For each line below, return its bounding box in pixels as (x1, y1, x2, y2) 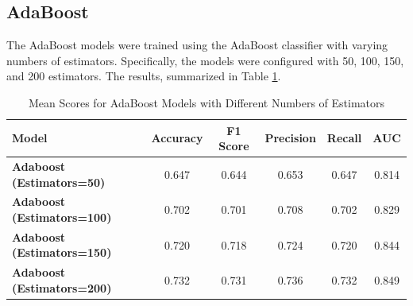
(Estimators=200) (12, 279, 112, 296)
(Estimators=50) (12, 173, 106, 190)
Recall (326, 130, 362, 146)
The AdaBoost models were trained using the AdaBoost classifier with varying (6, 37, 388, 53)
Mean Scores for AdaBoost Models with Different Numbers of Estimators (28, 94, 385, 110)
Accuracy (151, 130, 203, 146)
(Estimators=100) (12, 209, 112, 226)
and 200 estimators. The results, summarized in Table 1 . (6, 68, 281, 84)
